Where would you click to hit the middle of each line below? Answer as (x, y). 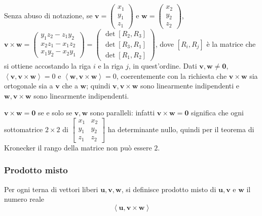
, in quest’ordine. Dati (163, 66)
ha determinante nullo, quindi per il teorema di (181, 129)
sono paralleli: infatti (122, 113)
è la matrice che (231, 43)
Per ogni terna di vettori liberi (51, 189)
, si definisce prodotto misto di (169, 189)
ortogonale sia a (29, 86)
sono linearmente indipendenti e (190, 86)
